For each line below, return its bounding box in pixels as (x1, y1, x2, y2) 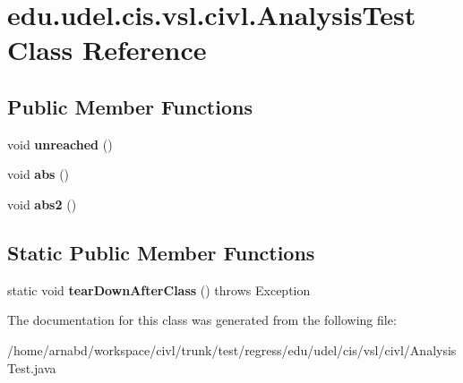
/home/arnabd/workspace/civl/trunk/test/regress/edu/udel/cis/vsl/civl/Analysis (7, 340, 457, 359)
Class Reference (7, 31, 207, 68)
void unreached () (7, 134, 113, 153)
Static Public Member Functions (7, 238, 315, 266)
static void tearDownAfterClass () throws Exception (7, 280, 311, 299)
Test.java (7, 358, 56, 377)
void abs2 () (7, 194, 77, 213)
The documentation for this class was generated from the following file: (7, 311, 397, 329)
